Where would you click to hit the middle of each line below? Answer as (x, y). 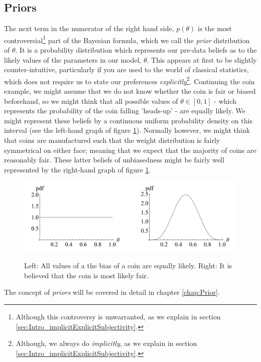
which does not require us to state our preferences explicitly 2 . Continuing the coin (129, 80)
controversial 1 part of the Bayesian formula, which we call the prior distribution (127, 39)
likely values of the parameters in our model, (73, 59)
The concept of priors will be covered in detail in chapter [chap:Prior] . (112, 292)
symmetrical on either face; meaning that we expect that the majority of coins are (130, 150)
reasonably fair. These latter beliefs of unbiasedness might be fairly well (114, 160)
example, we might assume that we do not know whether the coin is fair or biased (130, 91)
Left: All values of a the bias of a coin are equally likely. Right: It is (128, 265)
